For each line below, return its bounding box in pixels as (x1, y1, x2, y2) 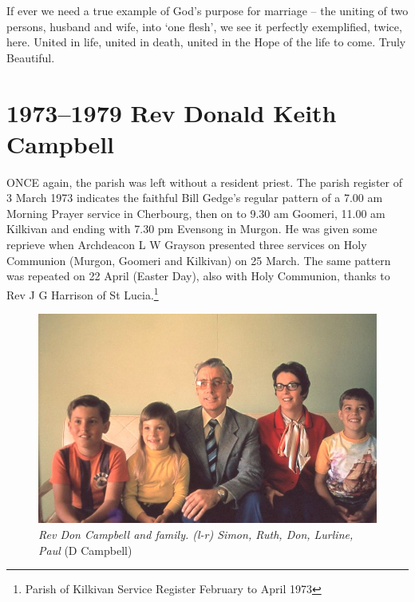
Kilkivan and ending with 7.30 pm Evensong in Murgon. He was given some (6, 220, 377, 237)
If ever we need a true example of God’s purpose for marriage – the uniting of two (6, 2, 409, 18)
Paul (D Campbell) (38, 541, 132, 558)
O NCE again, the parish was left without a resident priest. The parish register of (6, 173, 402, 190)
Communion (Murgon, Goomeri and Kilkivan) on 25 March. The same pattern (6, 251, 391, 268)
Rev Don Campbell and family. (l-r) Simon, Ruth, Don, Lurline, (38, 526, 354, 543)
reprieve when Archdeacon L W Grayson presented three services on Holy (6, 236, 367, 253)
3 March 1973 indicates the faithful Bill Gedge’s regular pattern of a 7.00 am (6, 189, 383, 206)
